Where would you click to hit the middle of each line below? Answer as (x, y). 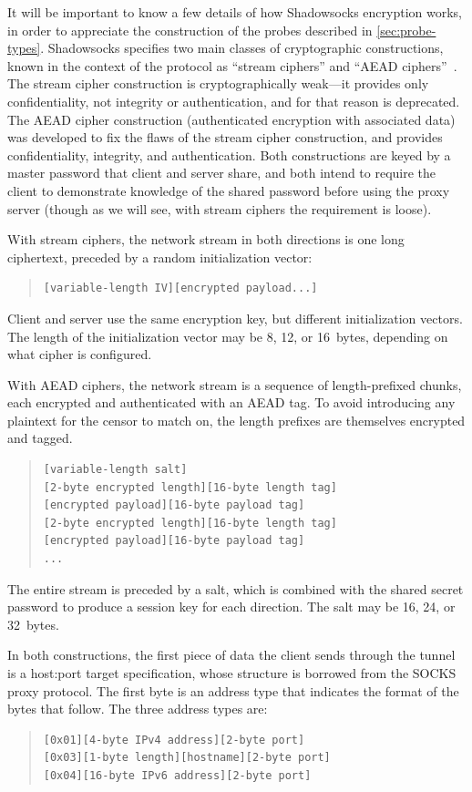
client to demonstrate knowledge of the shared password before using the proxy (229, 190)
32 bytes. (33, 624)
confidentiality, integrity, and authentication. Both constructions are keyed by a (229, 154)
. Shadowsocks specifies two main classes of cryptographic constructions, (242, 48)
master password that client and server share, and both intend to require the (222, 173)
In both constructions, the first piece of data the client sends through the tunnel (231, 655)
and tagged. (40, 438)
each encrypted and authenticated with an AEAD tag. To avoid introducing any (231, 402)
